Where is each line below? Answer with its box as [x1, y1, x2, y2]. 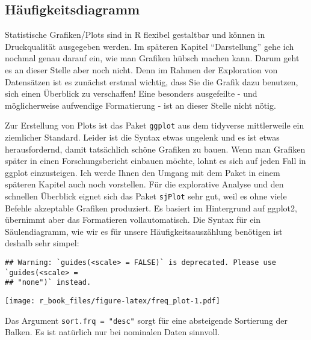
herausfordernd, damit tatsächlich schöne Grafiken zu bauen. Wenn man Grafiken [5, 142, 306, 155]
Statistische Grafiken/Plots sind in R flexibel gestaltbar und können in [5, 28, 265, 41]
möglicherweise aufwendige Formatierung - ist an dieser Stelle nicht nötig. [5, 99, 276, 111]
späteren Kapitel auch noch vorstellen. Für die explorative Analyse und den [5, 178, 284, 190]
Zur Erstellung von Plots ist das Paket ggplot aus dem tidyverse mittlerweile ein [5, 119, 304, 132]
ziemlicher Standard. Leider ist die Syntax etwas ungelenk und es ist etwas [5, 131, 280, 144]
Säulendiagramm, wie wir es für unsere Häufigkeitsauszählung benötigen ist [5, 225, 283, 237]
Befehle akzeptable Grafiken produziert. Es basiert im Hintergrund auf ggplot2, [5, 201, 297, 214]
